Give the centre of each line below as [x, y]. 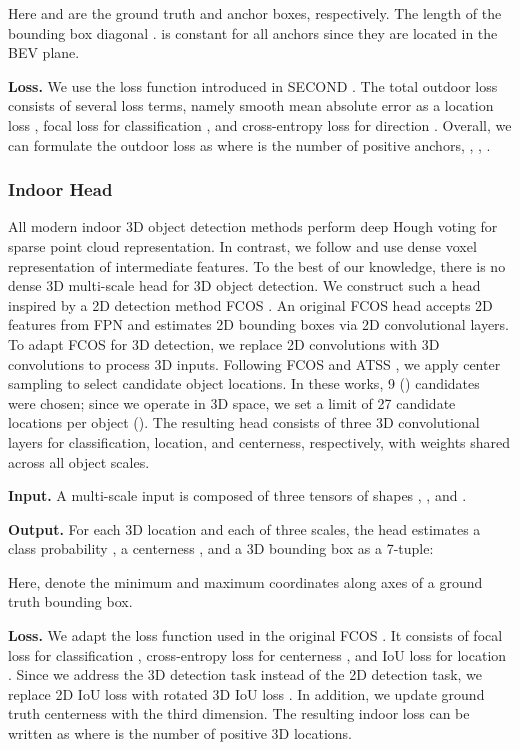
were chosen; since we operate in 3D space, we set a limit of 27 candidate [232, 402]
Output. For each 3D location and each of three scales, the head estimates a [244, 528]
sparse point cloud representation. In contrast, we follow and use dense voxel [242, 245]
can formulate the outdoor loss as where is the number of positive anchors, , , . [249, 144]
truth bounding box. [70, 601]
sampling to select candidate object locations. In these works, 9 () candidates [244, 383]
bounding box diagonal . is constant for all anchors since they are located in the [253, 32]
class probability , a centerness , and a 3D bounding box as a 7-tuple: [221, 548]
